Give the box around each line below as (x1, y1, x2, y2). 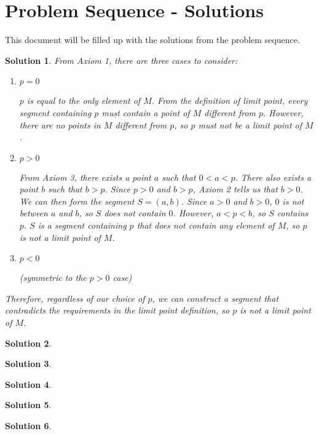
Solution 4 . (5, 377, 52, 390)
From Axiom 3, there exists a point (19, 170, 151, 183)
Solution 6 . (5, 419, 52, 432)
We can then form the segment (19, 194, 135, 207)
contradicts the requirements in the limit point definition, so (5, 304, 230, 317)
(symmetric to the (19, 271, 87, 284)
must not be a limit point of (198, 118, 302, 131)
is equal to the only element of (26, 94, 141, 107)
